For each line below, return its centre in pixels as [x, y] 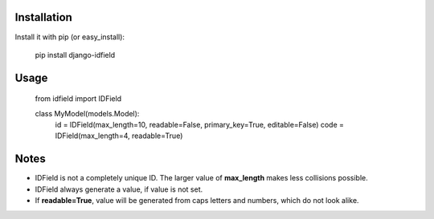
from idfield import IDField [78, 99]
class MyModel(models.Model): [87, 113]
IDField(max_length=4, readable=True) [119, 136]
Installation [43, 17]
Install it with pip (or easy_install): [70, 37]
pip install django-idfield [75, 55]
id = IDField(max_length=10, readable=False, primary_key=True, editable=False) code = [200, 125]
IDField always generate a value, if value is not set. [119, 189]
